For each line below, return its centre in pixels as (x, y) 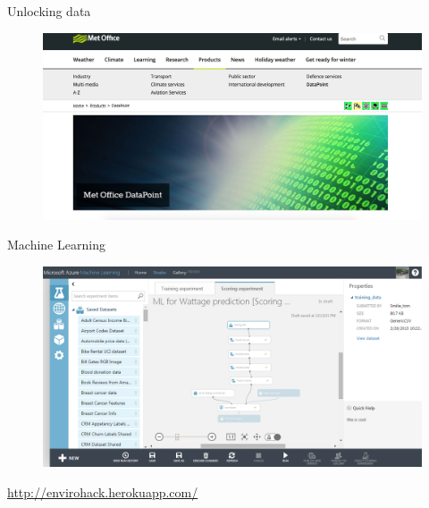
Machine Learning (56, 245)
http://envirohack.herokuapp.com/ (103, 491)
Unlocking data (49, 11)
